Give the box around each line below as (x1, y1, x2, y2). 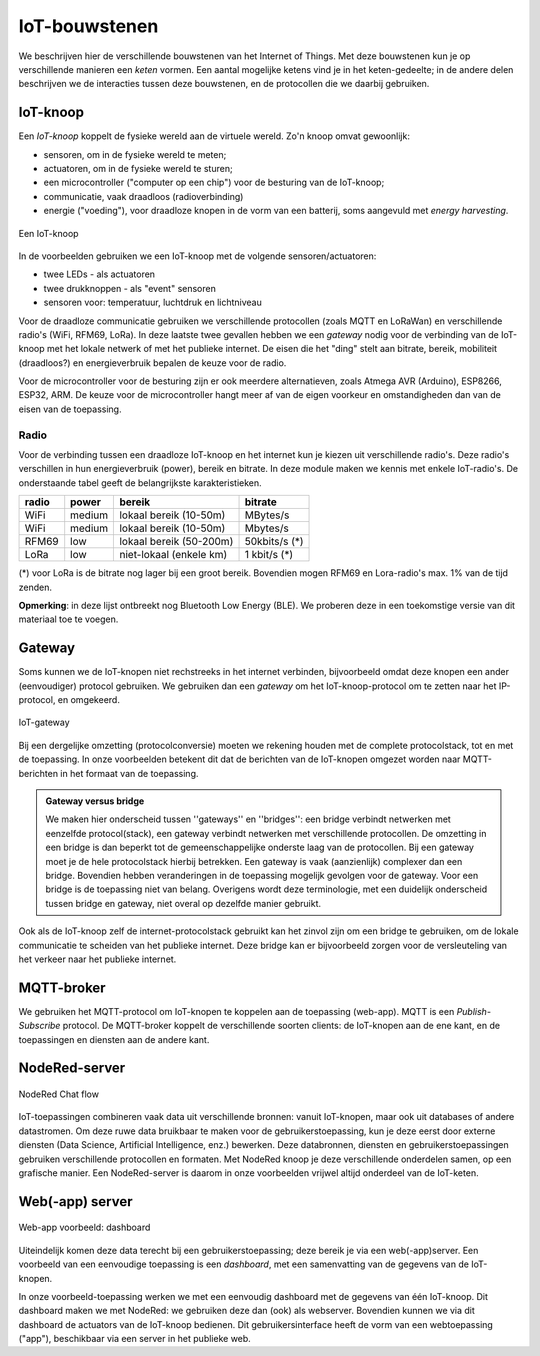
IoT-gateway (18, 716, 70, 729)
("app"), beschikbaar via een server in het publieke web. (18, 1333, 252, 1345)
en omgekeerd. (57, 694, 120, 706)
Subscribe (18, 1020, 61, 1032)
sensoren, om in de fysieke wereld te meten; (43, 148, 227, 160)
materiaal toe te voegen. (18, 613, 119, 625)
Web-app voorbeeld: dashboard (18, 1221, 151, 1234)
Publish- (456, 1005, 492, 1017)
